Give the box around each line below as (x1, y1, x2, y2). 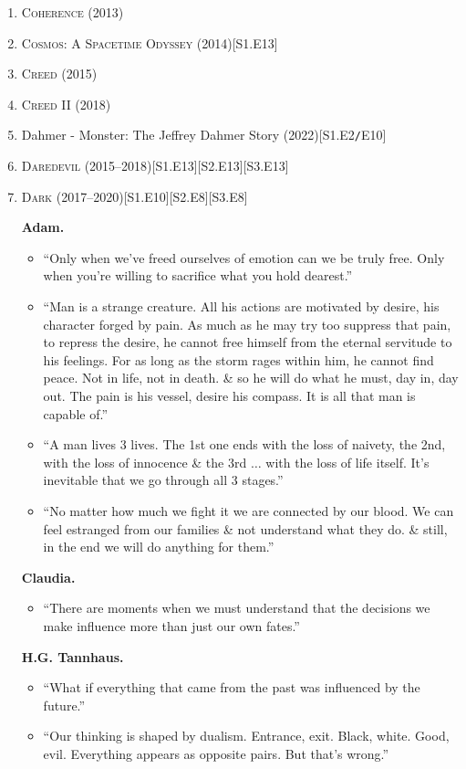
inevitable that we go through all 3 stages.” (43, 470, 284, 490)
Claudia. (21, 567, 76, 586)
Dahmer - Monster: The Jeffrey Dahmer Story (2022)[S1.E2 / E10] (21, 125, 387, 144)
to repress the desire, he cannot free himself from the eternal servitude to (43, 332, 452, 352)
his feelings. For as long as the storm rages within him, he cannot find (43, 350, 434, 369)
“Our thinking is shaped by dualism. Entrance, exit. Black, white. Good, (43, 726, 450, 745)
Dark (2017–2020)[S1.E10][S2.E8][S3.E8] (21, 186, 248, 205)
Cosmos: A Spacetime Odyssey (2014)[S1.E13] (21, 33, 278, 52)
